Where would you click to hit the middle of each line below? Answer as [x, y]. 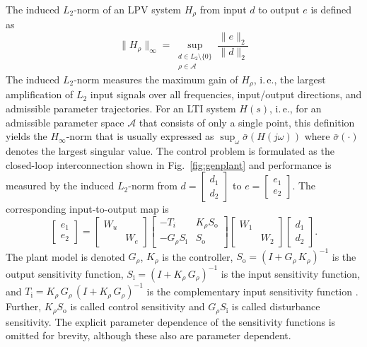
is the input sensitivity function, [291, 273]
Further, [24, 306]
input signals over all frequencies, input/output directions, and [226, 94]
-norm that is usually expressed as [140, 136]
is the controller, [198, 256]
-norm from [153, 186]
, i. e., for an [296, 108]
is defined [331, 9]
